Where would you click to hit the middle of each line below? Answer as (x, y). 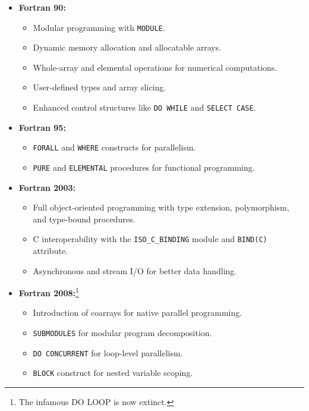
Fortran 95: (42, 127)
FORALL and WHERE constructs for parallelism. (114, 147)
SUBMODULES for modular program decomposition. (122, 333)
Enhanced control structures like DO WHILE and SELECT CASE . (144, 107)
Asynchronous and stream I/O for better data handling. (135, 270)
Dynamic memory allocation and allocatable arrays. (127, 47)
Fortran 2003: (47, 187)
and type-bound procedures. (84, 219)
